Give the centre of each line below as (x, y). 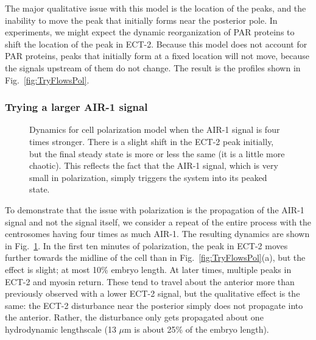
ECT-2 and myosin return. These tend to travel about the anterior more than (150, 281)
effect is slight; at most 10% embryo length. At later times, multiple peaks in (148, 269)
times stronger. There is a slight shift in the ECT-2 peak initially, (152, 141)
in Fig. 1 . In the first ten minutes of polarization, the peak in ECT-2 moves (146, 245)
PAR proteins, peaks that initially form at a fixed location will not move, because (157, 56)
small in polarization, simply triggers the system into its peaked (148, 177)
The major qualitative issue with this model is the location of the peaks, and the (156, 8)
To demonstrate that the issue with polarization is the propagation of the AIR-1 (155, 209)
